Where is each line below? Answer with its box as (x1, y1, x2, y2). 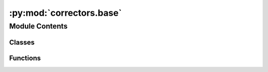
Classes (9, 38, 35, 46)
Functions (9, 54, 41, 62)
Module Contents (9, 22, 68, 31)
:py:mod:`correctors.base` (9, 7, 122, 18)
